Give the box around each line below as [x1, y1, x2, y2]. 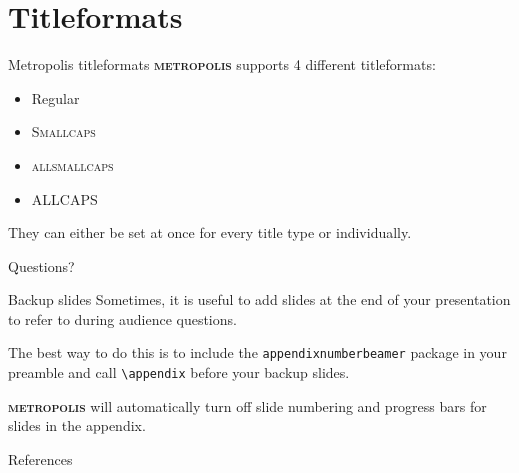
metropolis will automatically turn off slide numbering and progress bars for [8, 395, 487, 416]
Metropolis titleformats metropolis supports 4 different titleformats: [8, 54, 436, 75]
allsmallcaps [31, 154, 114, 175]
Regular [31, 87, 80, 108]
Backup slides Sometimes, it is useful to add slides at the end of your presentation [8, 289, 511, 310]
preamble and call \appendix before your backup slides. [8, 362, 350, 383]
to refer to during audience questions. [8, 308, 237, 329]
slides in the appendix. [8, 415, 146, 436]
